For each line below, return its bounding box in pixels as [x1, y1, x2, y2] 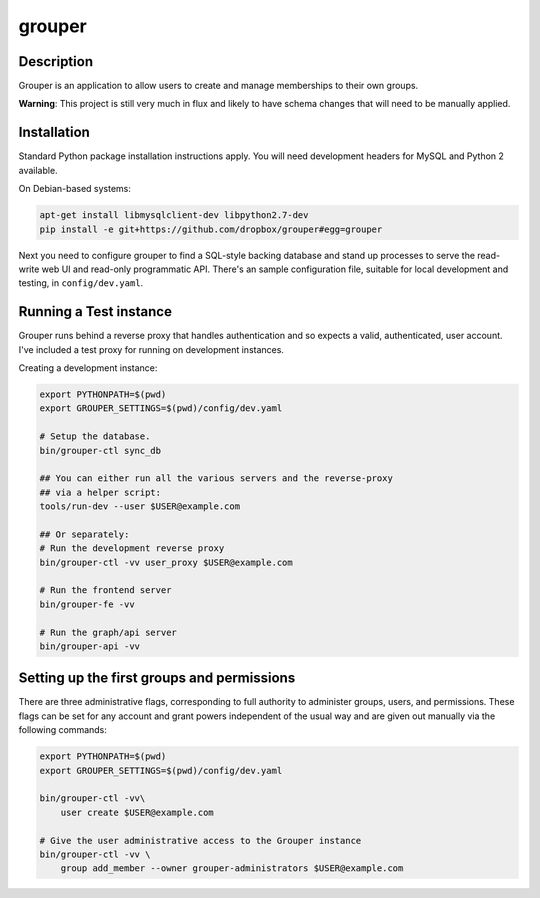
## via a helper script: [39, 486, 162, 498]
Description [18, 53, 94, 70]
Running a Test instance [18, 303, 172, 320]
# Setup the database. [39, 431, 151, 442]
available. [18, 164, 59, 176]
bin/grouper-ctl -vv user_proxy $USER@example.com [39, 556, 294, 568]
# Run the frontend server [39, 585, 172, 596]
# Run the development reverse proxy [39, 543, 225, 554]
